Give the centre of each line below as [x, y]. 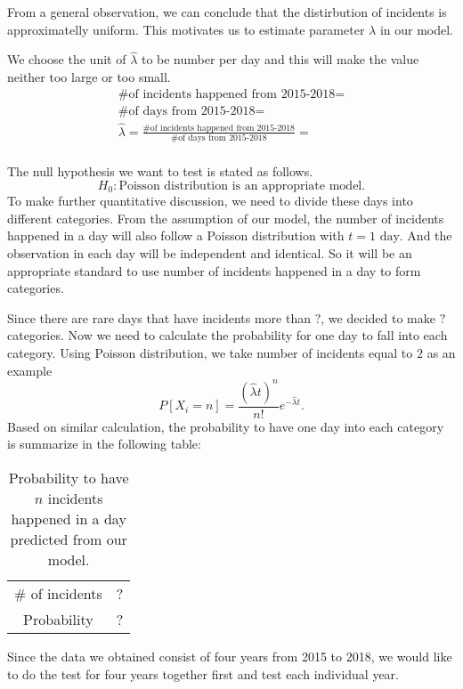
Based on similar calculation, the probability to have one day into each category [226, 426]
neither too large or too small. [89, 77]
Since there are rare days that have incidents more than [159, 317]
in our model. [417, 29]
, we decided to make [378, 317]
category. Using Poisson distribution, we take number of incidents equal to [210, 353]
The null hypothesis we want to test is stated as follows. [160, 171]
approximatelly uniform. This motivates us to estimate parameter [186, 29]
